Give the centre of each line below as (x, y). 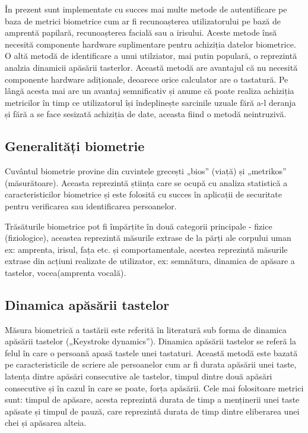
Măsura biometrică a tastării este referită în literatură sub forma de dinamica (146, 329)
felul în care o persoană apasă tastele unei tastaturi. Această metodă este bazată (151, 352)
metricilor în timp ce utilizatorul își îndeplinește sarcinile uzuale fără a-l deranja (150, 102)
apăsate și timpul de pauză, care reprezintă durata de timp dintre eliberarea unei (152, 411)
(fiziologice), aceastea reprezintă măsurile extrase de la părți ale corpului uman (148, 238)
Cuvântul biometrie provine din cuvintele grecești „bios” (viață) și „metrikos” (146, 171)
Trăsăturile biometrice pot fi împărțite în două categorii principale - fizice (139, 226)
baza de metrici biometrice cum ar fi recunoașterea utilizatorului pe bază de (143, 21)
